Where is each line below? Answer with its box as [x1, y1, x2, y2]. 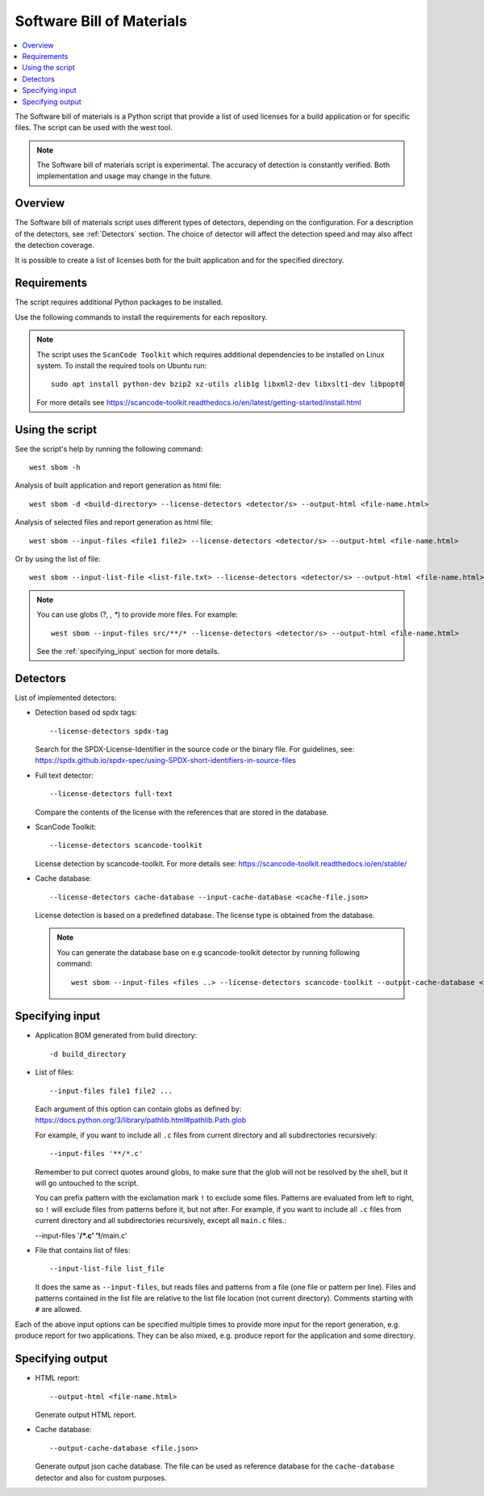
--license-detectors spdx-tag [49, 727, 169, 735]
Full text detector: [35, 770, 94, 780]
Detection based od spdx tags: [35, 707, 137, 718]
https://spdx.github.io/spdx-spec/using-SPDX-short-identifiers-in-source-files [35, 756, 296, 765]
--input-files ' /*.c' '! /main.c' [35, 1230, 128, 1240]
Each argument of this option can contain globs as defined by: [35, 1104, 242, 1113]
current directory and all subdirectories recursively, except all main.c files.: [35, 1216, 286, 1226]
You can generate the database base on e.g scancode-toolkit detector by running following [56, 947, 361, 957]
